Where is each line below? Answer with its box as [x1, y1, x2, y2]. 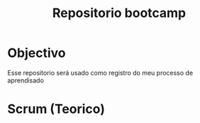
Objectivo [7, 45, 66, 61]
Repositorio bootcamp [52, 5, 187, 21]
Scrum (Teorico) [7, 101, 105, 117]
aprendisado [7, 76, 45, 85]
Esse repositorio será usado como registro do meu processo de [7, 68, 194, 77]
